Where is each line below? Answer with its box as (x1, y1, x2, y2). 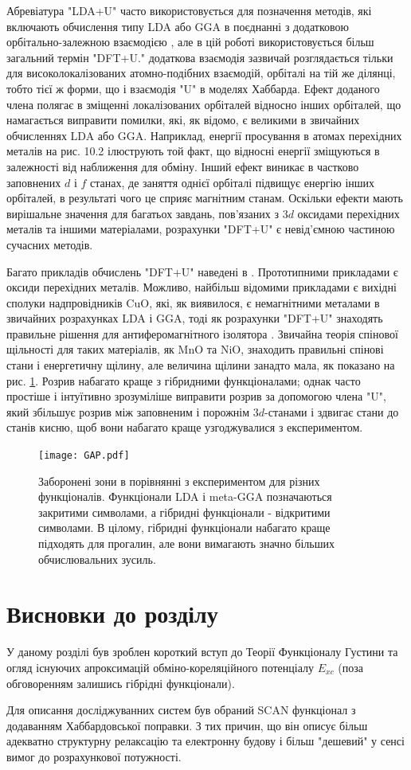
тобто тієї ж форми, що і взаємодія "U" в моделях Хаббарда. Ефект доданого (6, 80, 380, 96)
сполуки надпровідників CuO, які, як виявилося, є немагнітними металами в (6, 294, 380, 311)
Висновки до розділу (6, 597, 218, 630)
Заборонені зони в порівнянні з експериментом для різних (38, 472, 320, 489)
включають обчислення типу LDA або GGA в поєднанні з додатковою (6, 18, 349, 34)
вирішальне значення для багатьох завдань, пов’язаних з (6, 205, 279, 221)
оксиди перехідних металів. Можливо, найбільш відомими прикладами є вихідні (6, 279, 397, 295)
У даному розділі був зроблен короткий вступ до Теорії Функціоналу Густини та (6, 643, 398, 660)
